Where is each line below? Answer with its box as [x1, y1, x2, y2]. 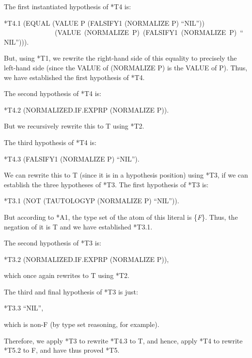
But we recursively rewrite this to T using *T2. [4, 121, 144, 131]
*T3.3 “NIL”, [4, 303, 44, 313]
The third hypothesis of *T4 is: [4, 137, 96, 147]
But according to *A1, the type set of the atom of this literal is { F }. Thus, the [4, 212, 238, 222]
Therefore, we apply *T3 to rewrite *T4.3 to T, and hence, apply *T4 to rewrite [4, 335, 243, 345]
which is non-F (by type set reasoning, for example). [4, 319, 159, 329]
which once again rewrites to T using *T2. [4, 270, 129, 280]
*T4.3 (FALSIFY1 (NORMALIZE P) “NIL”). [4, 153, 140, 163]
